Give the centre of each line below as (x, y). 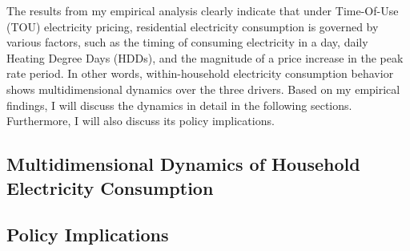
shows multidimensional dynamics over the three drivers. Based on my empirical (203, 89)
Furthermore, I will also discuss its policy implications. (141, 121)
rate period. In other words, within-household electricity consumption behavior (200, 73)
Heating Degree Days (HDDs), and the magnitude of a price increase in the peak (205, 57)
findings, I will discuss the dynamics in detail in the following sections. (179, 105)
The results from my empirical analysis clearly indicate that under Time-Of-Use (203, 10)
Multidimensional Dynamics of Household (183, 164)
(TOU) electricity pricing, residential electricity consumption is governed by (193, 26)
